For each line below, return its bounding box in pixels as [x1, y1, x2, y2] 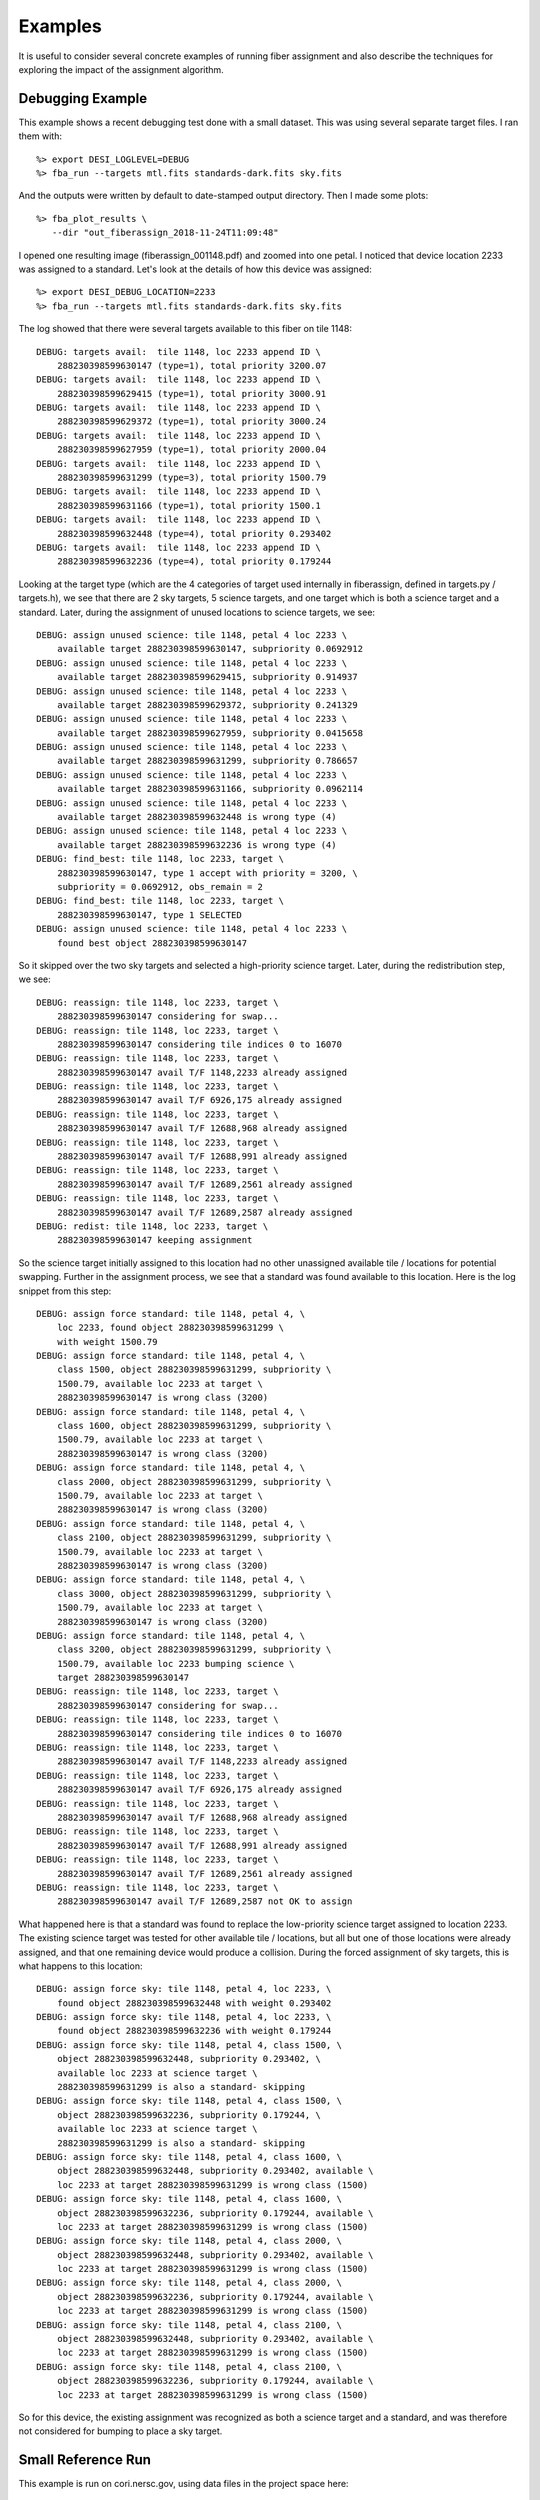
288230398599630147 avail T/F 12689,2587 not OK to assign [56, 1896, 353, 1907]
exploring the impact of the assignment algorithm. [18, 63, 224, 75]
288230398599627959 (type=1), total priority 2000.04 [56, 444, 327, 455]
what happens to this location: [18, 1960, 143, 1972]
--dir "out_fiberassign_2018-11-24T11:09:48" [51, 227, 279, 239]
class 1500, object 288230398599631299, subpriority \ [56, 1364, 332, 1375]
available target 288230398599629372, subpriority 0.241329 [56, 699, 359, 710]
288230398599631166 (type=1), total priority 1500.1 [56, 500, 322, 511]
